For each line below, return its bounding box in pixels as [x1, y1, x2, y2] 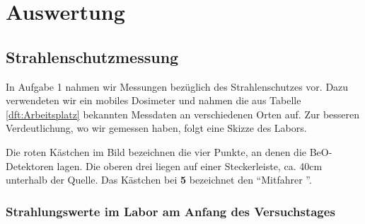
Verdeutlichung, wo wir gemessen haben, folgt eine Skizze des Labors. [6, 121, 307, 135]
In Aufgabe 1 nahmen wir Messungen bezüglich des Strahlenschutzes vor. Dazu [6, 79, 349, 94]
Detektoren [6, 158, 54, 173]
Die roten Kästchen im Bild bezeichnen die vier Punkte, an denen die [6, 144, 307, 159]
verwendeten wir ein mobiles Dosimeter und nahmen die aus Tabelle [6, 93, 301, 108]
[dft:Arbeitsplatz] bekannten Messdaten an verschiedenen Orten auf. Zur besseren [6, 106, 360, 121]
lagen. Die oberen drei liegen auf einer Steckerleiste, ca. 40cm [57, 158, 323, 173]
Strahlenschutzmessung [6, 45, 179, 67]
